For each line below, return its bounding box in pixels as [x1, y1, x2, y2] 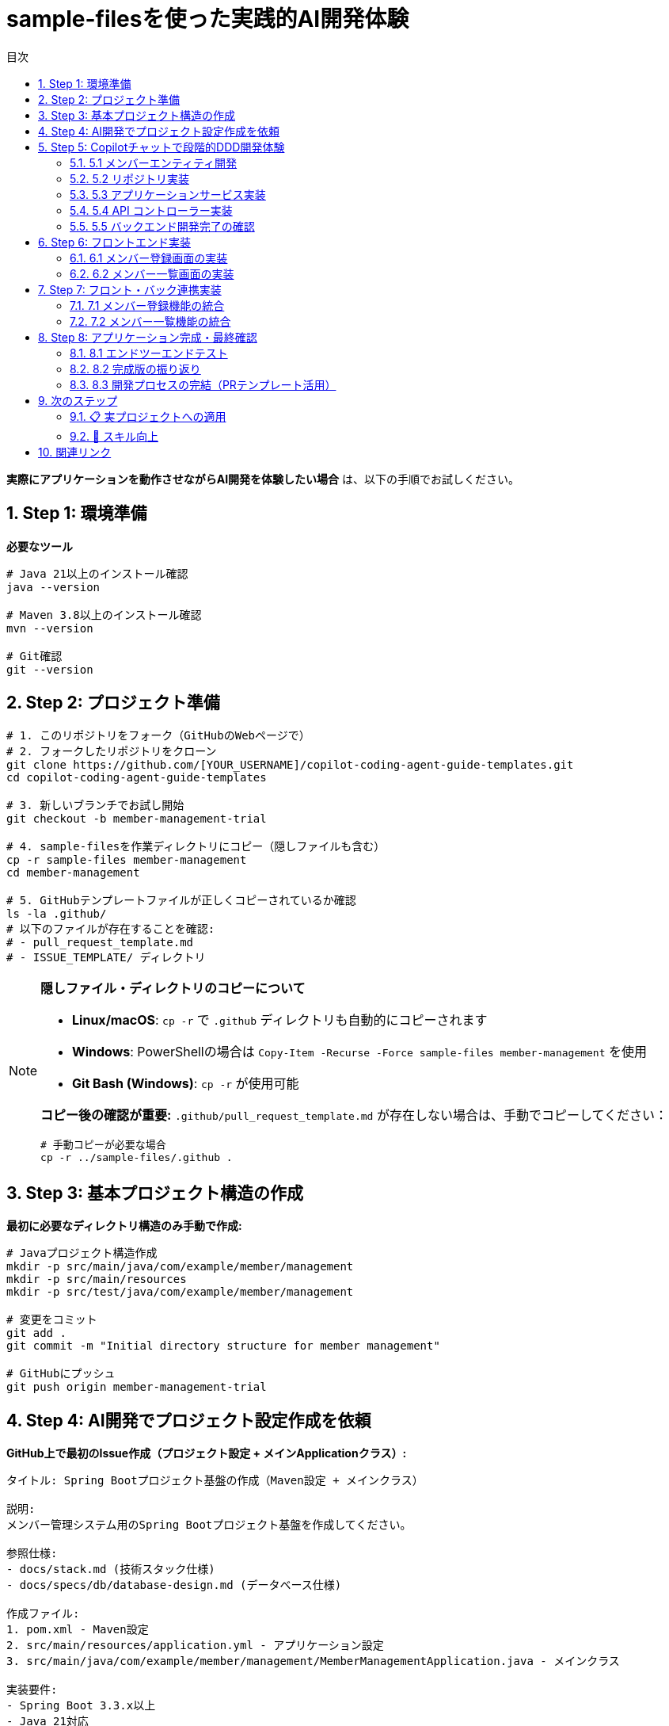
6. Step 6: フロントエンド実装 [38, 235, 191, 249]
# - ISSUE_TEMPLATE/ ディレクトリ [6, 951, 206, 964]
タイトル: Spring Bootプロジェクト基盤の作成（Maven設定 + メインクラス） [6, 1474, 424, 1487]
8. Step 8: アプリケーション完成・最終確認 [38, 330, 257, 344]
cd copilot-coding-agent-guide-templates [6, 771, 267, 785]
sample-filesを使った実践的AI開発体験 [6, 6, 409, 32]
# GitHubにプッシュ [6, 1367, 116, 1380]
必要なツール [6, 539, 73, 553]
